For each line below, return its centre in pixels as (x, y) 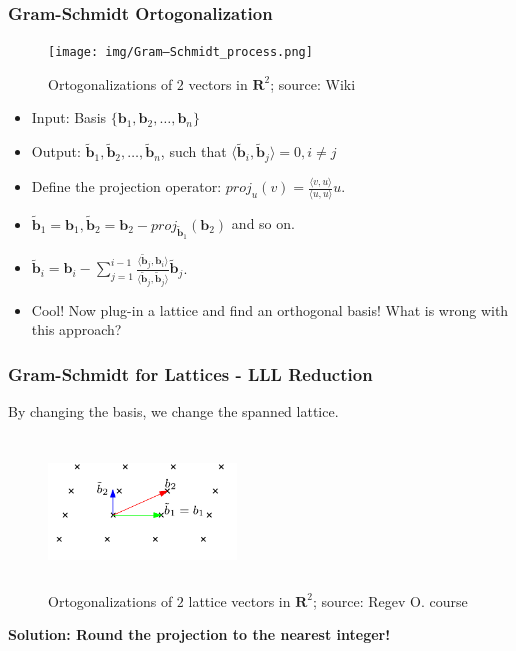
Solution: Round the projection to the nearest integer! (199, 634)
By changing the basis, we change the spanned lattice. (173, 411)
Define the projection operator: (126, 186)
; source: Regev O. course (390, 600)
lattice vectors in (239, 600)
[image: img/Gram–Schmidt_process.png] (180, 52)
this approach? (76, 329)
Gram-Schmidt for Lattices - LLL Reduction (190, 373)
